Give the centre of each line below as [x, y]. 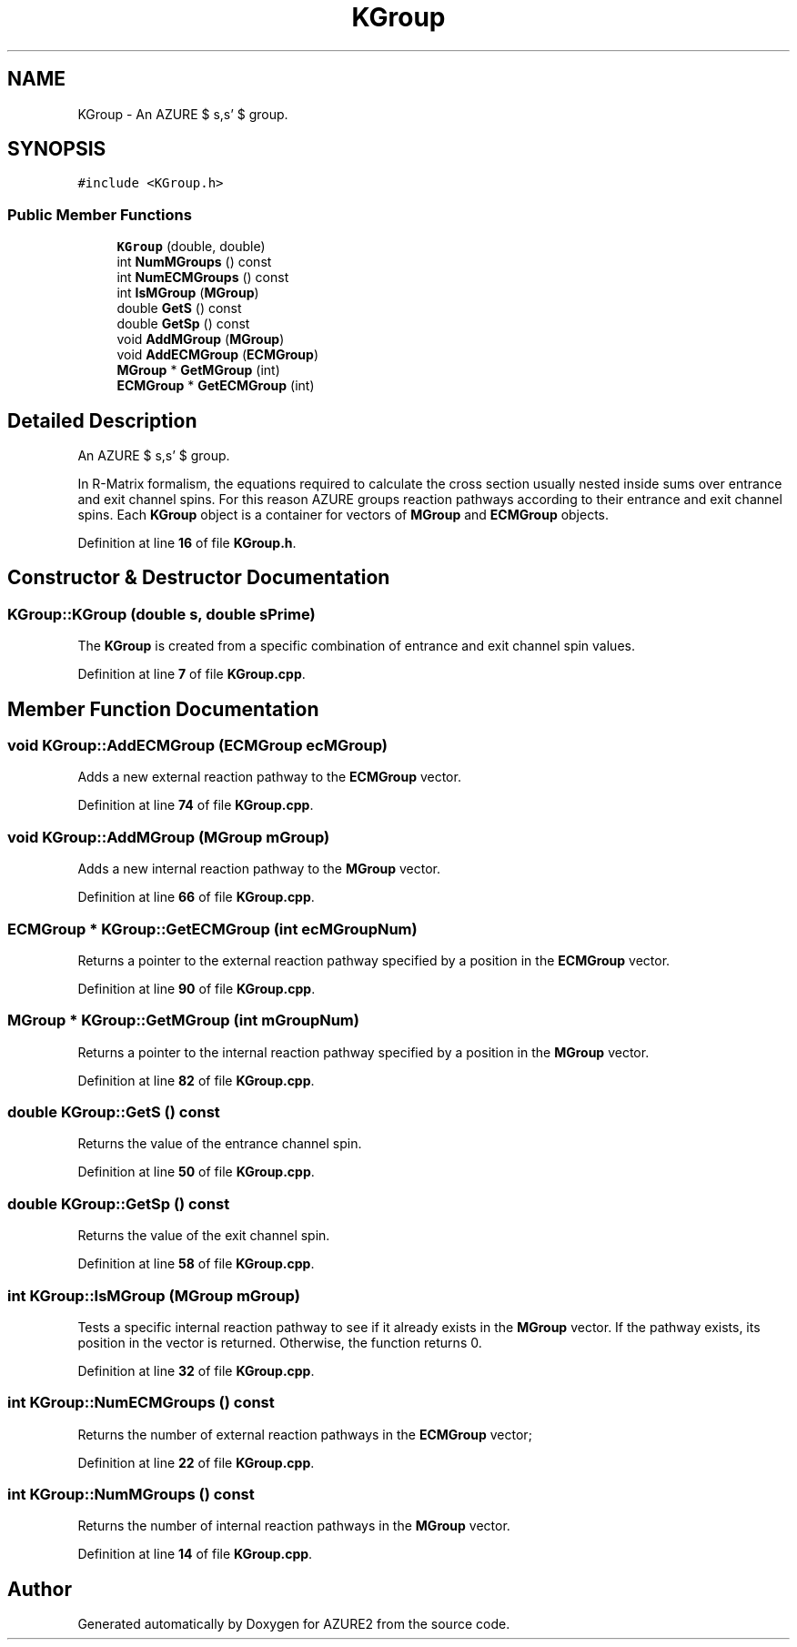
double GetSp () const [183, 324]
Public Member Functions [100, 214]
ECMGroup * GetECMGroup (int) [216, 386]
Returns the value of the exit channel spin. [204, 1236]
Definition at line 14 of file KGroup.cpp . [195, 1554]
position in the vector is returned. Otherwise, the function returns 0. [280, 1342]
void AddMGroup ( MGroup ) [201, 339]
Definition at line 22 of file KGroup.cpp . [196, 1462]
